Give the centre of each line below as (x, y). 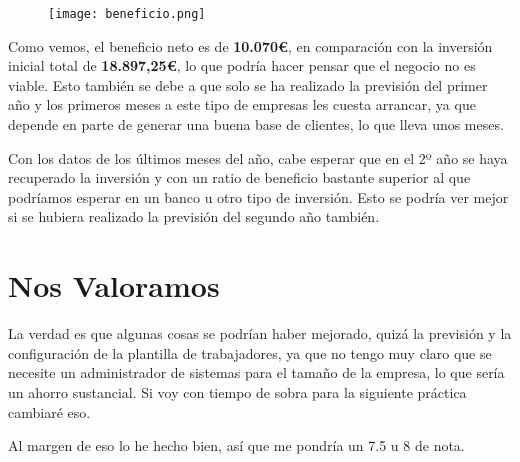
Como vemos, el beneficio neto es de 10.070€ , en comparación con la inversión (250, 45)
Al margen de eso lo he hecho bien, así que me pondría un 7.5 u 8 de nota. (236, 445)
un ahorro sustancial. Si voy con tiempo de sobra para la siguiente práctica (237, 391)
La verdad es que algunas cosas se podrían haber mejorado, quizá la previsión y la (260, 333)
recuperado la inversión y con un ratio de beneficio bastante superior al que (239, 177)
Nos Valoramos (114, 285)
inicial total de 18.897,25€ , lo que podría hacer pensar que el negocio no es (242, 65)
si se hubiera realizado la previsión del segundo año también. (194, 216)
